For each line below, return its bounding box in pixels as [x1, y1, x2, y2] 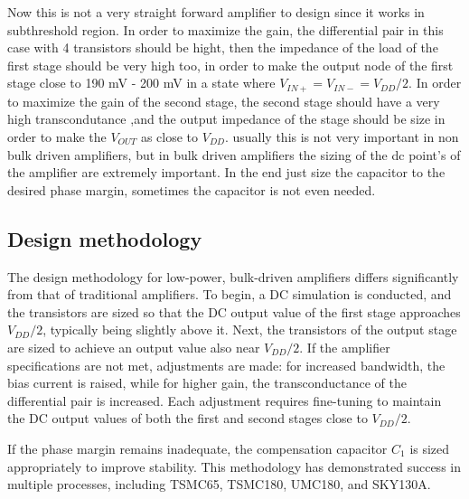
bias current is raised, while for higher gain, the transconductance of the [7, 373, 407, 392]
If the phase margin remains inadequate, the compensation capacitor [7, 438, 388, 457]
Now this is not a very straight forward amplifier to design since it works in [7, 3, 425, 21]
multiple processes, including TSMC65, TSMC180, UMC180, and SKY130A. [7, 475, 431, 494]
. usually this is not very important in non [224, 127, 459, 146]
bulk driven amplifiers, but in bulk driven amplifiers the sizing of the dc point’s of [7, 145, 461, 164]
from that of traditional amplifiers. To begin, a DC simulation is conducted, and [7, 285, 452, 304]
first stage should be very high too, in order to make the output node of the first [7, 55, 454, 74]
